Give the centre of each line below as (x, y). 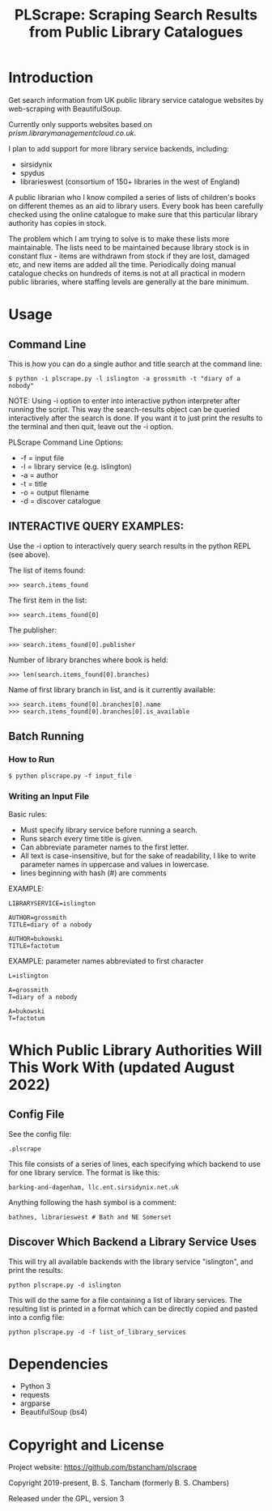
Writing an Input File (49, 797)
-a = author (39, 475)
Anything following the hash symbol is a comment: (92, 1202)
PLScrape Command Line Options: (66, 442)
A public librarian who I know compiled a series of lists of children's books (132, 197)
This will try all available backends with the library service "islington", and (131, 1262)
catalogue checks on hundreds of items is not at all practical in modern (127, 273)
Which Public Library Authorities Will (135, 1050)
